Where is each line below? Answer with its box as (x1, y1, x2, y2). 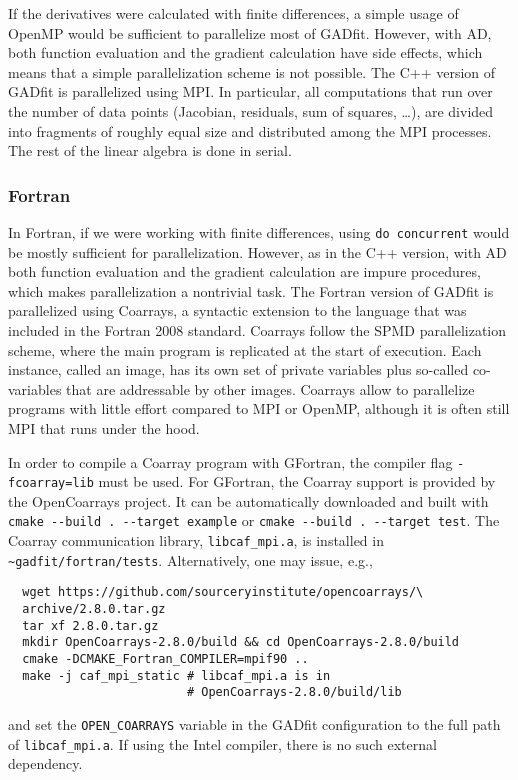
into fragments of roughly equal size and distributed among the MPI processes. (8, 120, 492, 141)
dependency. (8, 753, 83, 774)
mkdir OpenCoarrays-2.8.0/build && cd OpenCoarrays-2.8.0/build (22, 635, 460, 650)
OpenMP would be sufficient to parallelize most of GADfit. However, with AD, (8, 22, 492, 43)
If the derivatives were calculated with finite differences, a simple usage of (8, 3, 459, 23)
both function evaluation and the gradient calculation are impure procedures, (8, 261, 481, 282)
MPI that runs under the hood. (8, 417, 200, 438)
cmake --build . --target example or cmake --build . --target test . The (8, 510, 500, 531)
